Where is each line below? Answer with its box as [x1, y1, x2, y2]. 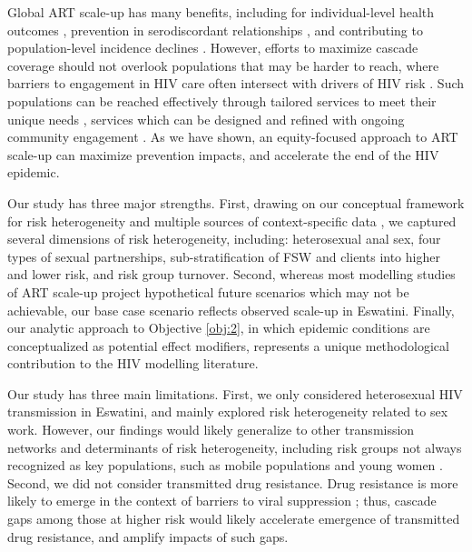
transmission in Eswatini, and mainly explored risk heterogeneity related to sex [7, 402, 448, 421]
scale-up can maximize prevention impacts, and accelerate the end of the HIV [7, 145, 439, 164]
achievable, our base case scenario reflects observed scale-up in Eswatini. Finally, [7, 300, 455, 319]
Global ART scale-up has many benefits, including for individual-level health [7, 3, 435, 21]
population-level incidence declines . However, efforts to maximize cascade [7, 38, 418, 57]
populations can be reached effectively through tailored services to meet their [7, 91, 437, 110]
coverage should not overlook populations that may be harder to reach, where [7, 55, 439, 75]
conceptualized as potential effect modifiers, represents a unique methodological [7, 336, 449, 355]
